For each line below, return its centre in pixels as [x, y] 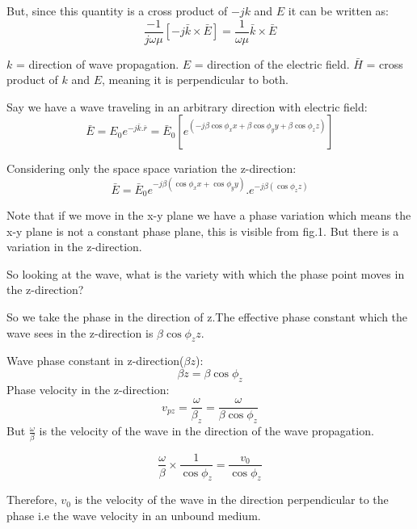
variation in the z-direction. [74, 247]
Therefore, [32, 500]
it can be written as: [338, 10]
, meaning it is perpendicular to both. [195, 80]
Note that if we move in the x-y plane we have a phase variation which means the [209, 214]
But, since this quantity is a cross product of [117, 10]
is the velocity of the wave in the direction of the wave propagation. [206, 431]
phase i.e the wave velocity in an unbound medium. [134, 515]
